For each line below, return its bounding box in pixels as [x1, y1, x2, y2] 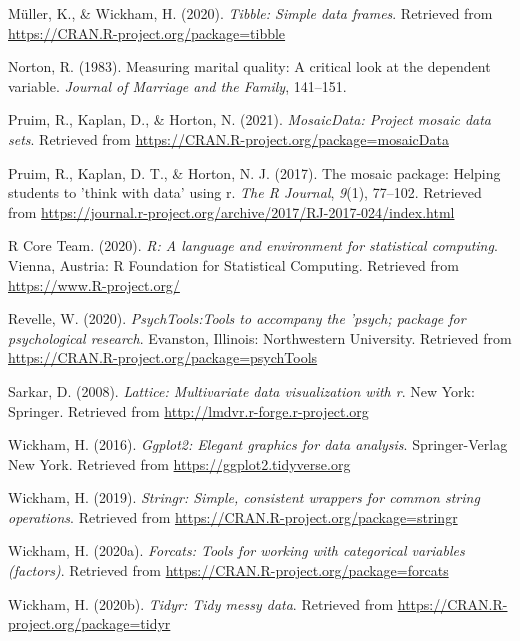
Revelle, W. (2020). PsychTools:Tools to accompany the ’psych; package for [8, 308, 466, 329]
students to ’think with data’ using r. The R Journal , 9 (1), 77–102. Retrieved [8, 182, 482, 203]
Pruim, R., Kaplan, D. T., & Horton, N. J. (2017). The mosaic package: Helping [8, 162, 501, 183]
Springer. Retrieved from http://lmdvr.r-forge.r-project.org [8, 400, 369, 421]
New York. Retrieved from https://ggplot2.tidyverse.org [8, 453, 351, 474]
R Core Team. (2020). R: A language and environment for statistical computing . [8, 235, 498, 256]
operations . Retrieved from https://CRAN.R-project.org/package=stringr [8, 506, 458, 527]
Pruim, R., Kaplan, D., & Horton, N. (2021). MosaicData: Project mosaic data [8, 109, 492, 130]
